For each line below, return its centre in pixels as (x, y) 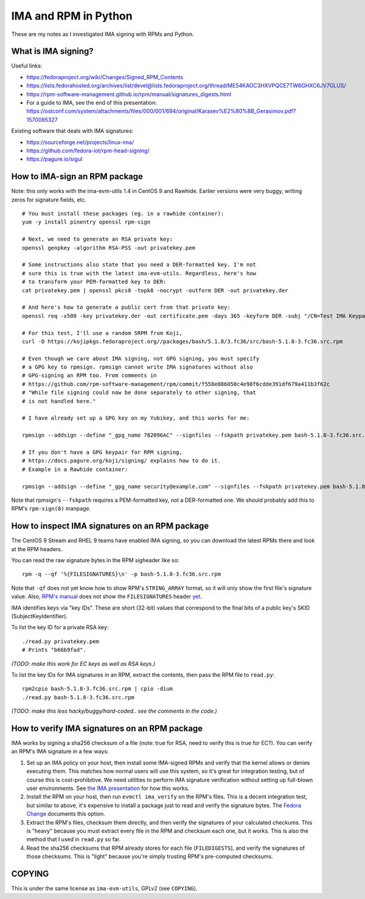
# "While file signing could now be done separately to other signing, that (139, 393)
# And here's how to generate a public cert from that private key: (126, 307)
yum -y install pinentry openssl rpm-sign (86, 222)
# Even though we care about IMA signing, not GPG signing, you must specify (141, 358)
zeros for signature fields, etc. (49, 199)
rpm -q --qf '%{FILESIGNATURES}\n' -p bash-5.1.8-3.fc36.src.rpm (122, 574)
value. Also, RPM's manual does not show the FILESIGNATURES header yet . (106, 596)
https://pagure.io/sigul (54, 159)
